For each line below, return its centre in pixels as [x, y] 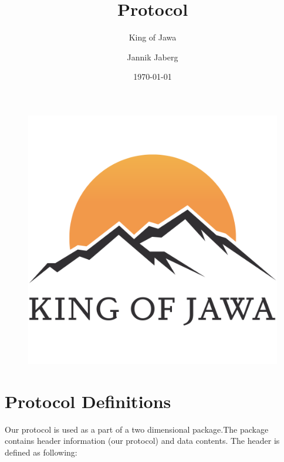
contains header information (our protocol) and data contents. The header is [142, 441]
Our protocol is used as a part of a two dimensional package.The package [137, 429]
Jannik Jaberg [153, 57]
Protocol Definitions [88, 401]
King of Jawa [153, 37]
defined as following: [41, 452]
